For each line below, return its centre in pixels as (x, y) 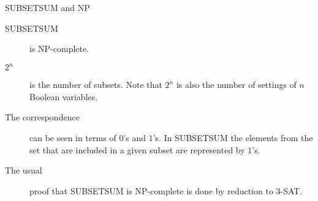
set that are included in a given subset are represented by (137, 149)
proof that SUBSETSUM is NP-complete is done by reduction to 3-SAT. (166, 190)
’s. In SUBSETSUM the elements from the (233, 138)
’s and (135, 138)
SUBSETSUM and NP (47, 7)
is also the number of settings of (236, 85)
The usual (24, 170)
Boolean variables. (64, 96)
